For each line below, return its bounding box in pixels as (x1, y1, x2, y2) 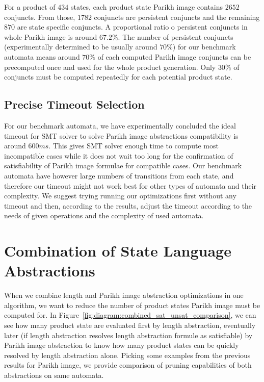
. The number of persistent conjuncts (118, 31, 233, 42)
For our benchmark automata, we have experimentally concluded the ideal (4, 120, 236, 131)
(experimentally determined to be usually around (4, 41, 157, 52)
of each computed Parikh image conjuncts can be (97, 51, 251, 62)
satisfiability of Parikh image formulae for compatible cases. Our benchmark (4, 160, 242, 171)
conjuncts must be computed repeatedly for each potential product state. (4, 71, 232, 82)
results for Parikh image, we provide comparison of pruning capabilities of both (4, 360, 252, 370)
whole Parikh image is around (4, 31, 97, 42)
